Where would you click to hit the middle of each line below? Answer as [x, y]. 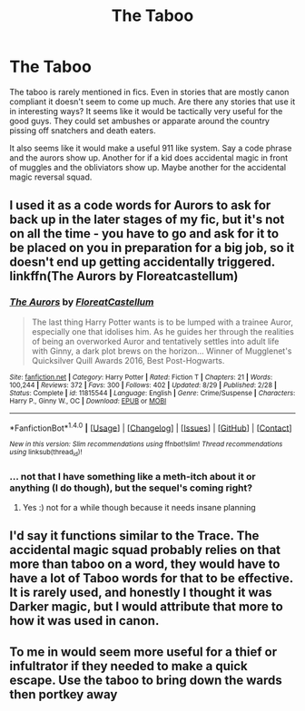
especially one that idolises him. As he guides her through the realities [163, 331]
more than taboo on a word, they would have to [145, 565]
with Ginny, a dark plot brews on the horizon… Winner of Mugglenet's [162, 351]
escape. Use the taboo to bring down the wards [146, 680]
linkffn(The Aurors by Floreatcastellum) [124, 276]
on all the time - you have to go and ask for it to [144, 234]
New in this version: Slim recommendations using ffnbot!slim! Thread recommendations [146, 444]
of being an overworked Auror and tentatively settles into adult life [155, 341]
